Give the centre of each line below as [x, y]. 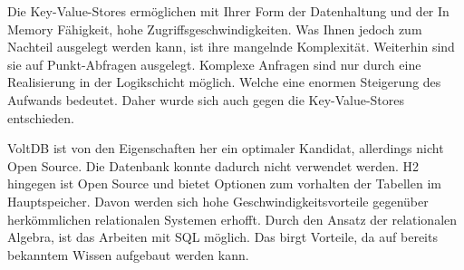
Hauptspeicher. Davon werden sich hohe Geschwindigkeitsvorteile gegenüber [218, 201]
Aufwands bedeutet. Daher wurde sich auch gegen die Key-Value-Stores [206, 99]
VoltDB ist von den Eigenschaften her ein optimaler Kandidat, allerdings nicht [226, 148]
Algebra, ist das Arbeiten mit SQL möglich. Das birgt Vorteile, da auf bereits [222, 237]
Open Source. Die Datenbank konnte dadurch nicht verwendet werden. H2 [213, 165]
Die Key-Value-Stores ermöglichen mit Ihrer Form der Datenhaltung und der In [228, 11]
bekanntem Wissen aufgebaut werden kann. [128, 254]
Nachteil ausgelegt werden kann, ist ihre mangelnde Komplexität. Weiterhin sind [231, 47]
